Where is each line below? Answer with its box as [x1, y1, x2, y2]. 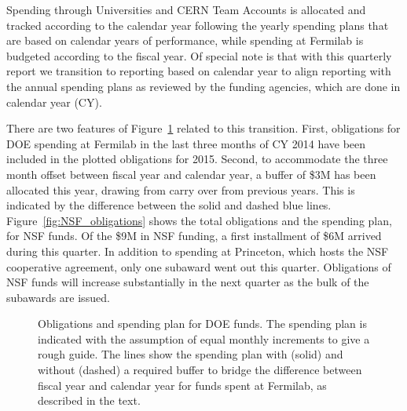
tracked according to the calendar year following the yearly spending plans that [6, 16, 389, 33]
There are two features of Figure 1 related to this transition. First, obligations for [6, 120, 401, 136]
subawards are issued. [6, 289, 110, 305]
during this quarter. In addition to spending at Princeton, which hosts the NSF [6, 242, 389, 259]
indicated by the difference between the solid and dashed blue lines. [6, 197, 332, 213]
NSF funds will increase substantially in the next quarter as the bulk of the [6, 274, 369, 290]
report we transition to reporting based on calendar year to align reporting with [6, 63, 391, 79]
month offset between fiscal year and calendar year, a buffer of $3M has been [6, 165, 376, 182]
